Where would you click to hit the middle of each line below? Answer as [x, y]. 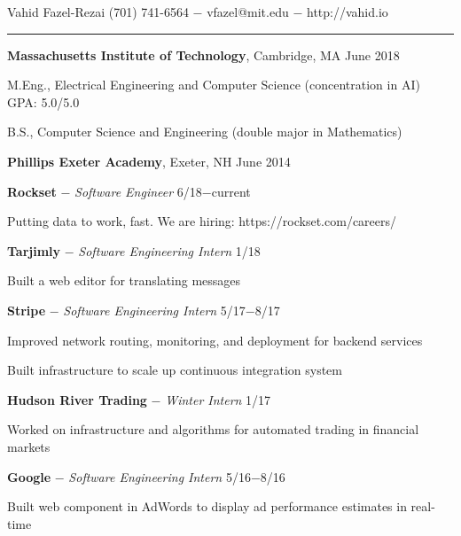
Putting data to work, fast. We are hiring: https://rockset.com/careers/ [202, 221]
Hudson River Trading [77, 399]
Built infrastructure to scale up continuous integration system [175, 370]
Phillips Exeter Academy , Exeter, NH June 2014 [149, 161]
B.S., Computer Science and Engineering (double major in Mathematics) [205, 132]
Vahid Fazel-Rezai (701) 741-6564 [98, 12]
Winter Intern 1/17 [218, 399]
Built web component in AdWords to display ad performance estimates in [207, 506]
